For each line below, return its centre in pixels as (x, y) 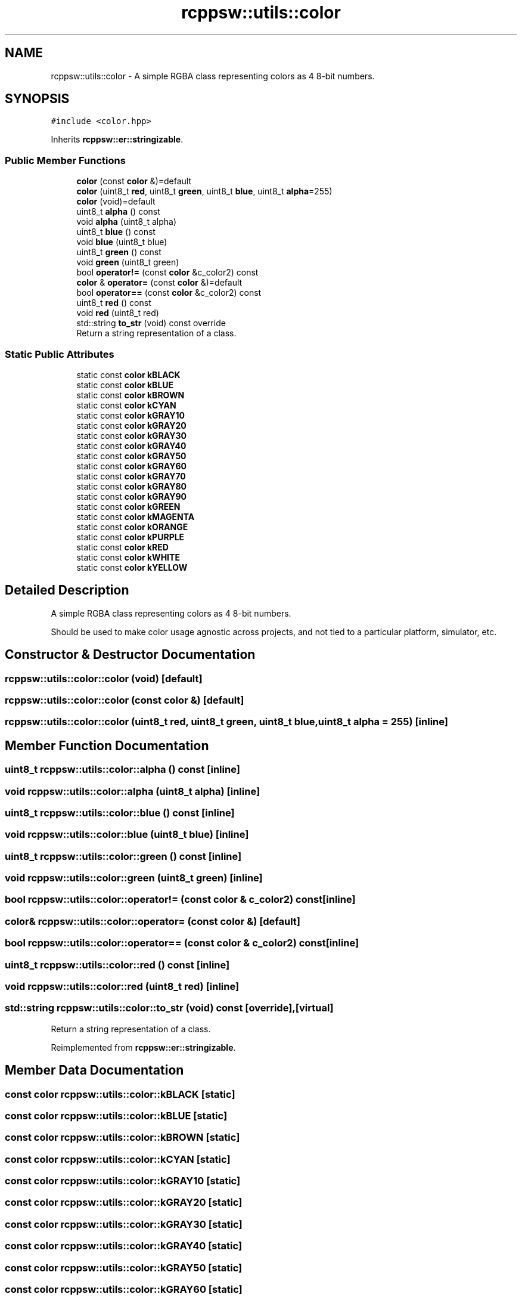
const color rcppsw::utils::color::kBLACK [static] (120, 1094)
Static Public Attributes (60, 354)
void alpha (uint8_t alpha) (127, 222)
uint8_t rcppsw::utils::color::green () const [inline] (123, 856)
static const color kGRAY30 (131, 435)
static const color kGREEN (128, 506)
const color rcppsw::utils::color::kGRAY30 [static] (124, 1224)
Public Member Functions (65, 160)
